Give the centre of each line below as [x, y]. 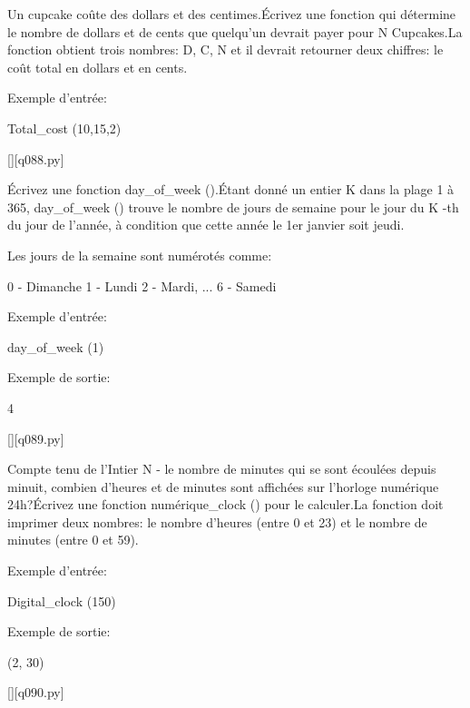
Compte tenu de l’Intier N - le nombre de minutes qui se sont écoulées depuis [222, 469]
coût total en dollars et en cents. [98, 67]
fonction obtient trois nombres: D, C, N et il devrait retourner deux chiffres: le [225, 49]
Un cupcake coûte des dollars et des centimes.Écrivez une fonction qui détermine [232, 14]
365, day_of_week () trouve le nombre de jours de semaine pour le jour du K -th [233, 206]
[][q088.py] [36, 158]
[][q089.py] [36, 438]
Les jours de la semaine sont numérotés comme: [140, 255]
